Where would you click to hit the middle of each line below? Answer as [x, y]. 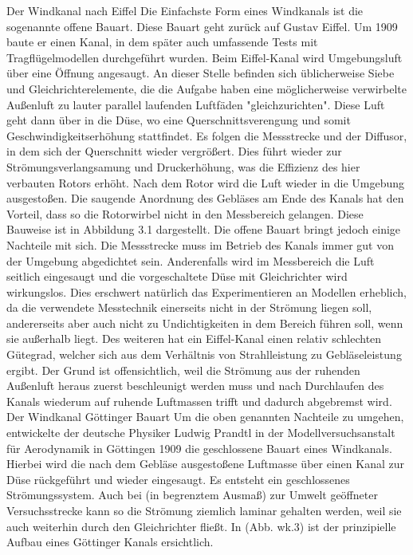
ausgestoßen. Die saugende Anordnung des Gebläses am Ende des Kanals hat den [205, 198]
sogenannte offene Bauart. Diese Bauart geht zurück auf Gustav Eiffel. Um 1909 [202, 26]
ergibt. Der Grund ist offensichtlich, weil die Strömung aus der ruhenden [183, 370]
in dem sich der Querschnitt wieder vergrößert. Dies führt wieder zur [174, 151]
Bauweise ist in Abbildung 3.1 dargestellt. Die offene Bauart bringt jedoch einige [204, 229]
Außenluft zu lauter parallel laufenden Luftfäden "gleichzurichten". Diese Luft [196, 104]
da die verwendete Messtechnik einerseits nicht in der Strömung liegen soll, [189, 307]
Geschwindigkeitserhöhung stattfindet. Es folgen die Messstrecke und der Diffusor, [207, 135]
